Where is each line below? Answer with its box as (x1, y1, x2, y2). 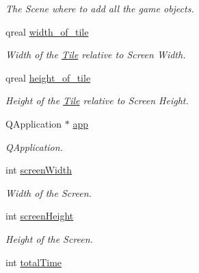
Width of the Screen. (5, 185, 92, 200)
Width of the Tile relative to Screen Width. (5, 47, 186, 62)
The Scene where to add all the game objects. (5, 1, 194, 15)
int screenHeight (5, 209, 74, 223)
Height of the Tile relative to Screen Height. (5, 93, 189, 108)
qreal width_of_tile (5, 24, 89, 38)
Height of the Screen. (5, 231, 93, 246)
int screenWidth (5, 163, 72, 177)
